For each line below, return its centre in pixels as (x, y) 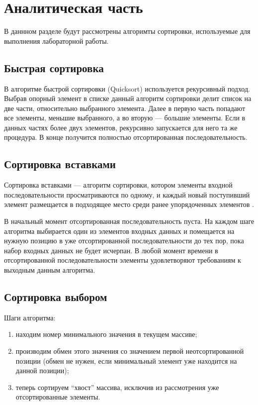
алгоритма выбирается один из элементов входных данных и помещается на (119, 231)
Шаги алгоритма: (30, 317)
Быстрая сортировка (54, 67)
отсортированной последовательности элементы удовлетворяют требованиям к (123, 260)
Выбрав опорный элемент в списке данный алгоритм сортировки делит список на (128, 98)
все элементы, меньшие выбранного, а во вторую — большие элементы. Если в (125, 118)
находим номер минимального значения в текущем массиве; (106, 334)
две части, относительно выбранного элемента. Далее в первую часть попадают (125, 108)
